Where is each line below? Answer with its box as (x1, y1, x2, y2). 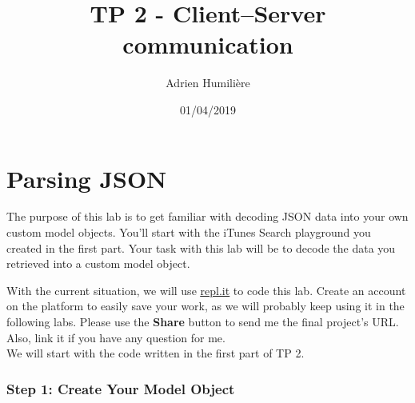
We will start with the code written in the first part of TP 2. (6, 345, 305, 361)
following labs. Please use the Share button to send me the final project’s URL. (6, 313, 399, 329)
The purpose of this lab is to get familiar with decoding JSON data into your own (6, 208, 409, 225)
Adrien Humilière (166, 74, 250, 91)
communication (122, 28, 293, 61)
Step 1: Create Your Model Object (6, 378, 235, 398)
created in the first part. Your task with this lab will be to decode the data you (6, 239, 396, 256)
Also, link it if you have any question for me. (6, 329, 225, 345)
